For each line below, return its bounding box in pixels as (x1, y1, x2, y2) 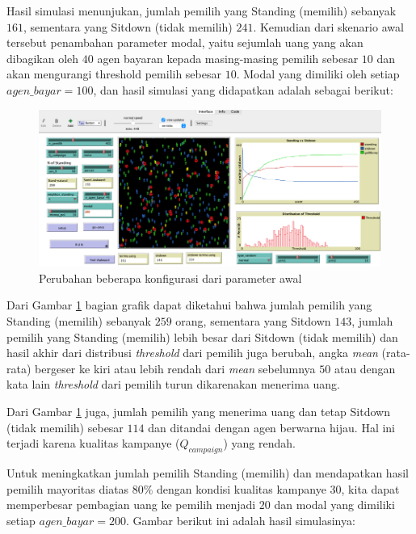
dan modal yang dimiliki (274, 496, 395, 513)
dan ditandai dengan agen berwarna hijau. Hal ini (148, 418, 396, 435)
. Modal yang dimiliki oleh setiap (236, 65, 400, 82)
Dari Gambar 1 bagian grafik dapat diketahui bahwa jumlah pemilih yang (6, 296, 372, 313)
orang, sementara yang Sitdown (175, 313, 331, 330)
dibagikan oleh (6, 49, 79, 66)
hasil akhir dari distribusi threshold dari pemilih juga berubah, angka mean (6, 344, 378, 361)
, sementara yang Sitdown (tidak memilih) (23, 18, 233, 35)
